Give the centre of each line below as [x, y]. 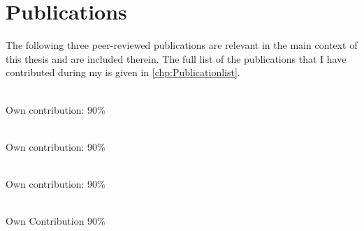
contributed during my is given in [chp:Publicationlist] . [123, 72]
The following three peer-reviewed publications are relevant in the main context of [182, 45]
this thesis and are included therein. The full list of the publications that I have [176, 58]
